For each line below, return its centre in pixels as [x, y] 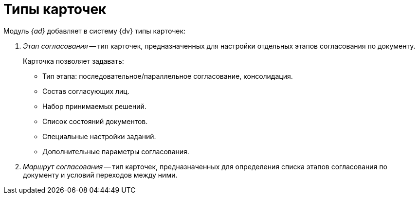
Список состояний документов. [95, 121]
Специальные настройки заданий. [99, 136]
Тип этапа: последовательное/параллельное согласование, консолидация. [168, 76]
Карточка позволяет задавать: [73, 61]
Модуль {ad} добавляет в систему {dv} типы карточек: [95, 31]
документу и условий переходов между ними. [100, 175]
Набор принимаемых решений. [94, 106]
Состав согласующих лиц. [86, 91]
